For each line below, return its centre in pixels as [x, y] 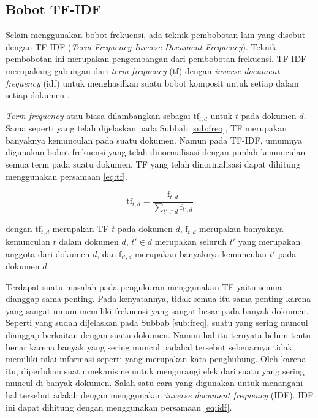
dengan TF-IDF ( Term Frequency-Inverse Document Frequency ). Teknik [141, 46]
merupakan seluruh [191, 241]
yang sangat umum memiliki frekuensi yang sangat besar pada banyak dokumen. [157, 310]
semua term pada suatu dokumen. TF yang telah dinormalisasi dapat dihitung [153, 164]
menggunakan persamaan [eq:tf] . [66, 176]
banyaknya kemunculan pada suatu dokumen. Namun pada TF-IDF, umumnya [154, 140]
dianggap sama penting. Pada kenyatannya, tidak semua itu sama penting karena [158, 299]
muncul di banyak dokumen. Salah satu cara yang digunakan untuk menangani [154, 383]
